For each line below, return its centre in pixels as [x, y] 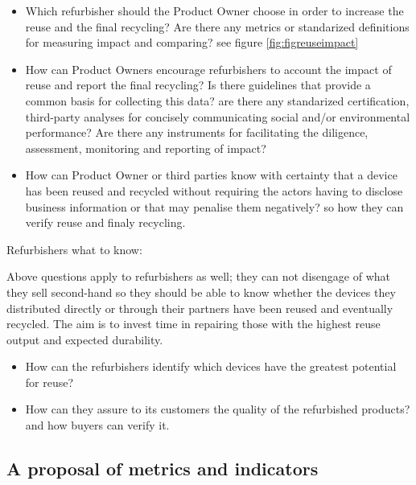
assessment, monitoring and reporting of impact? [146, 148]
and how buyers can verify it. [97, 425]
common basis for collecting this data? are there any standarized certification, [217, 100]
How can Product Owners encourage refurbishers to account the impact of [208, 69]
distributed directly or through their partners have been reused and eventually [200, 308]
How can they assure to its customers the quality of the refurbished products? [218, 409]
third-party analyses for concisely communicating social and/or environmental [218, 116]
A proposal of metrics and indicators [163, 469]
